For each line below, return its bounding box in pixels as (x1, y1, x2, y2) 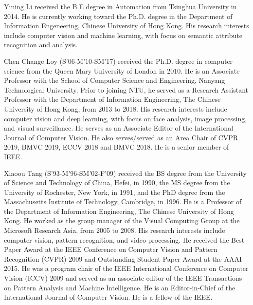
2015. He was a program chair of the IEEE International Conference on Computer (4, 263, 249, 273)
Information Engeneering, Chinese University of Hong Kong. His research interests (4, 20, 249, 31)
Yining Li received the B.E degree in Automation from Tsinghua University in (4, 1, 237, 11)
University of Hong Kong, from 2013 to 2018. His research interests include (4, 103, 227, 114)
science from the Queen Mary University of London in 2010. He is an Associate (4, 65, 240, 76)
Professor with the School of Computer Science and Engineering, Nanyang (4, 75, 225, 85)
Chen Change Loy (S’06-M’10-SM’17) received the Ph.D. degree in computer (4, 56, 233, 66)
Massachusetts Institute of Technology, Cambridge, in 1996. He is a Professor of (4, 196, 242, 207)
